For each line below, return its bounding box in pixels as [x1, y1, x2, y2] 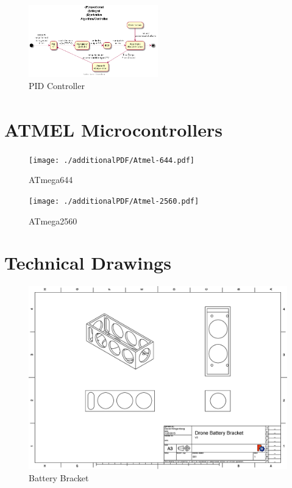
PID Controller [29, 79, 85, 91]
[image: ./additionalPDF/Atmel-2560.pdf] [29, 196, 199, 206]
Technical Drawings [4, 250, 171, 275]
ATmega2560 [29, 214, 77, 227]
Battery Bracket [29, 471, 89, 484]
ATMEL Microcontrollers [4, 117, 223, 142]
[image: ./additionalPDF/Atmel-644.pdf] [29, 156, 195, 165]
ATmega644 [29, 173, 73, 186]
